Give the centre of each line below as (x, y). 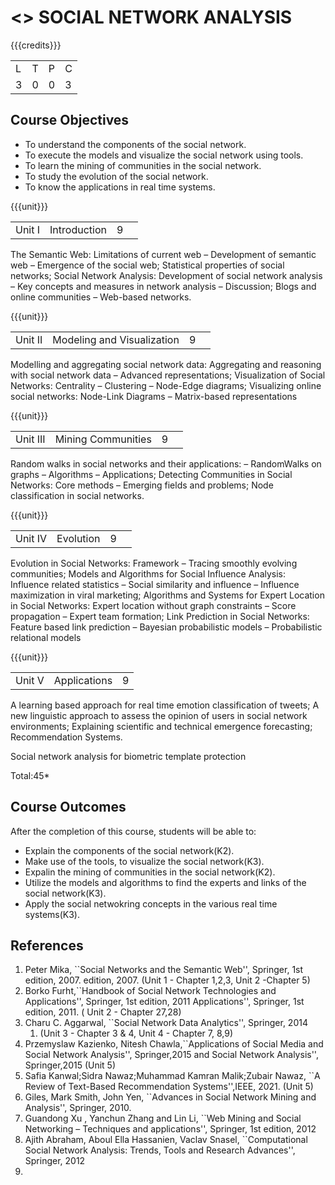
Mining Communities (103, 439)
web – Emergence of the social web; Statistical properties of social (147, 265)
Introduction (78, 229)
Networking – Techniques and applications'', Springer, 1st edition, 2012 (170, 1129)
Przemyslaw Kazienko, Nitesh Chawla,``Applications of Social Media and (174, 1044)
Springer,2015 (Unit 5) (70, 1065)
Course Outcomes (68, 807)
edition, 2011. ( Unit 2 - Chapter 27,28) (103, 1012)
